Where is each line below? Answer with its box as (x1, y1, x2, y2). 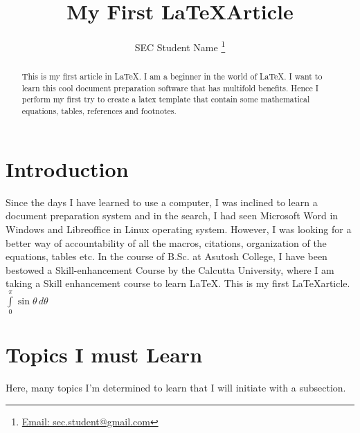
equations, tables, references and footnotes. (21, 105, 177, 117)
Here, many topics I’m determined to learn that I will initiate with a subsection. (6, 380, 346, 395)
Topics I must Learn (6, 340, 203, 369)
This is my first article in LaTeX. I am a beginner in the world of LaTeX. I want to (21, 71, 323, 82)
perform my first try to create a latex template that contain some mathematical (21, 93, 310, 105)
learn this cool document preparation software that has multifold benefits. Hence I (21, 82, 318, 93)
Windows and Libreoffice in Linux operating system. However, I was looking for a (6, 221, 352, 236)
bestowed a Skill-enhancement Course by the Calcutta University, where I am (6, 262, 334, 277)
